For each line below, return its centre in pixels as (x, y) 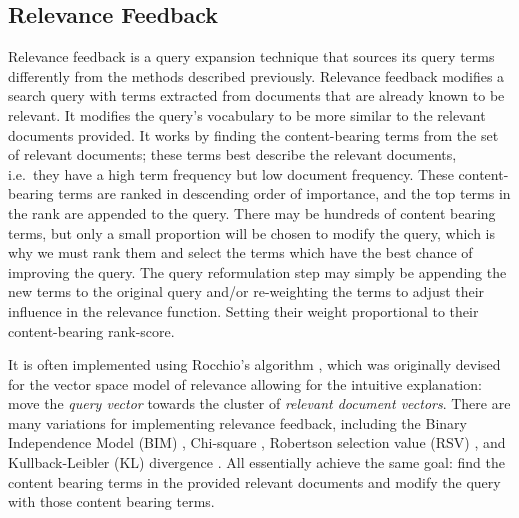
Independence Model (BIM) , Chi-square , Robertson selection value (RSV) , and (257, 442)
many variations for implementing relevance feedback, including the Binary (237, 422)
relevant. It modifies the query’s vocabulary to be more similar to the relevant (247, 114)
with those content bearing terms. (111, 501)
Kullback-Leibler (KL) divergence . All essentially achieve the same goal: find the (256, 462)
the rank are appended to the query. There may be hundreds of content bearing (252, 212)
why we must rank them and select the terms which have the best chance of (240, 252)
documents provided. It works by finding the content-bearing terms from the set (253, 134)
